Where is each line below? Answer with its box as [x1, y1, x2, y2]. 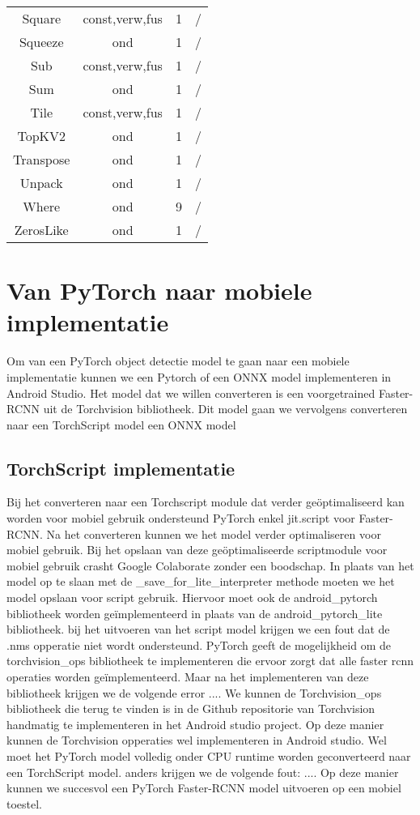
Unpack [19, 173, 63, 192]
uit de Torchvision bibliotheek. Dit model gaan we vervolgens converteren [43, 400, 408, 417]
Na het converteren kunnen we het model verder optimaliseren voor [46, 525, 381, 542]
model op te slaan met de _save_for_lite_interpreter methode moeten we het [6, 573, 395, 590]
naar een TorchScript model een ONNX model [6, 416, 236, 433]
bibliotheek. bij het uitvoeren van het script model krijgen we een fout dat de [6, 621, 390, 638]
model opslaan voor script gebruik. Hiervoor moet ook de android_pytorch [6, 589, 378, 606]
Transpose [13, 150, 70, 169]
